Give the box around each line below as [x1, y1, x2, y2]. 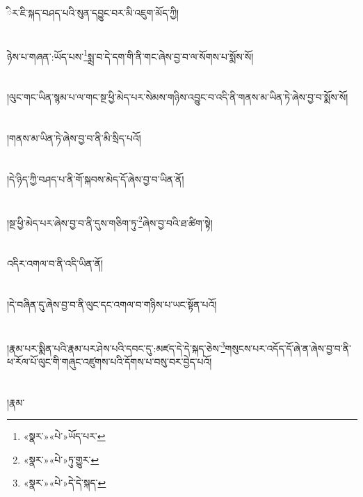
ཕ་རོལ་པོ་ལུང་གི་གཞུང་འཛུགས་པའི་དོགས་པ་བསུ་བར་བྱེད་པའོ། [7, 354, 212, 368]
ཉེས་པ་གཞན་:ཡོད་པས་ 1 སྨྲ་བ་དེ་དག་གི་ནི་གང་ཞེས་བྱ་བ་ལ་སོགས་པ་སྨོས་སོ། [7, 47, 254, 63]
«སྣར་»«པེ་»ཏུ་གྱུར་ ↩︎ [23, 452, 99, 466]
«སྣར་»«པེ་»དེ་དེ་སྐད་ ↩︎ [23, 475, 106, 490]
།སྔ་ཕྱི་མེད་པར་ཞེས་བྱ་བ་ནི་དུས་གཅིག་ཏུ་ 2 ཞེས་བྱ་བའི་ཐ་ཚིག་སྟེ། [7, 213, 213, 230]
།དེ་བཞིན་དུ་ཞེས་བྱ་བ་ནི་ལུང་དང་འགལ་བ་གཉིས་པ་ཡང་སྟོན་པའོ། [7, 297, 217, 311]
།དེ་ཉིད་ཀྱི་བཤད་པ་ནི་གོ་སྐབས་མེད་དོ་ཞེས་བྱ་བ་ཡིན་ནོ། [7, 171, 184, 186]
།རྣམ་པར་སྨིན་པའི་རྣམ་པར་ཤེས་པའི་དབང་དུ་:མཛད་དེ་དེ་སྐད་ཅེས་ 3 [7, 338, 225, 355]
